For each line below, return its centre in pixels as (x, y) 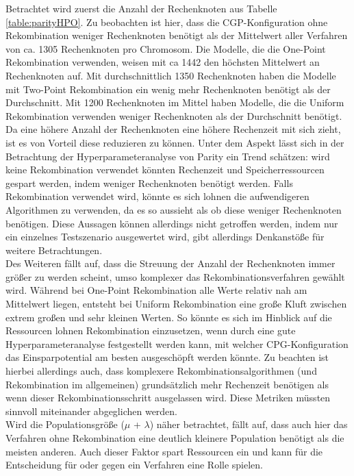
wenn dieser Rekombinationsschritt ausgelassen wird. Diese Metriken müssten (168, 398)
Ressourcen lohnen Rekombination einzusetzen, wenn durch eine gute (151, 330)
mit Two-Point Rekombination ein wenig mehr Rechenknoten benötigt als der (168, 89)
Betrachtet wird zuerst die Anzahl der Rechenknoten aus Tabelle (141, 8)
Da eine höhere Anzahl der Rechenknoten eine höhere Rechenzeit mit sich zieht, (173, 129)
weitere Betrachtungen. (54, 250)
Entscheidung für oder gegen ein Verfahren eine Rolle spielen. (134, 465)
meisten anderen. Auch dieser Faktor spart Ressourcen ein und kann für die (164, 451)
